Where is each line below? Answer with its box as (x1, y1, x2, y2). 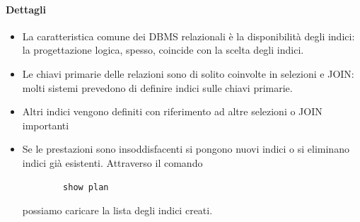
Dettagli (6, 1, 47, 16)
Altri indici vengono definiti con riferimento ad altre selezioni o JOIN (22, 104, 323, 119)
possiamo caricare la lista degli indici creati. (22, 203, 213, 218)
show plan (63, 182, 109, 192)
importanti (22, 117, 69, 132)
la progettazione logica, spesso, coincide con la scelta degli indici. (22, 42, 304, 57)
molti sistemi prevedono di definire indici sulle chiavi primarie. (22, 80, 293, 95)
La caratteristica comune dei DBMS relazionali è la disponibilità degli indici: (22, 28, 355, 43)
